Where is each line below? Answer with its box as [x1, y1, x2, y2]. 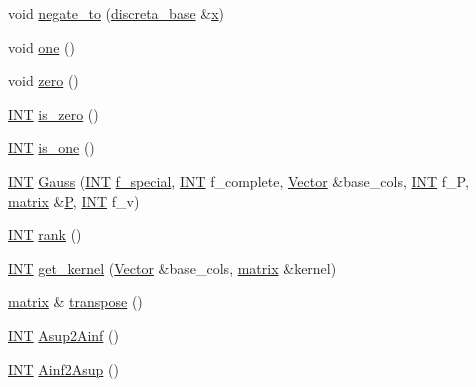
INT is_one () [8, 137, 95, 158]
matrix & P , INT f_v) [8, 190, 140, 211]
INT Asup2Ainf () [8, 324, 119, 345]
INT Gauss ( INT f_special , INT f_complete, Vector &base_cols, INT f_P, [8, 170, 469, 191]
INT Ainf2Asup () [8, 358, 119, 379]
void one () [8, 36, 75, 57]
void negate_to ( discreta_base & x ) [8, 3, 225, 23]
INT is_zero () [8, 103, 99, 124]
